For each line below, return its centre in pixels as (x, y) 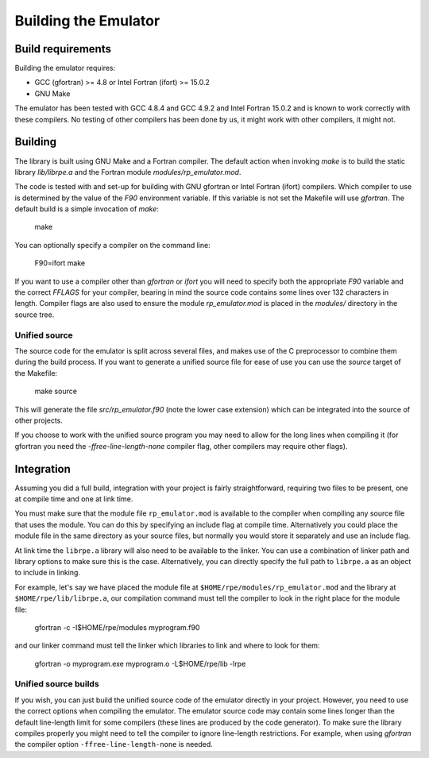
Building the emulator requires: (65, 68)
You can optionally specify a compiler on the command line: (112, 245)
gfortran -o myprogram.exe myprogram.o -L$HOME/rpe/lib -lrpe (140, 663)
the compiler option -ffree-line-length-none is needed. (114, 744)
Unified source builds (57, 684)
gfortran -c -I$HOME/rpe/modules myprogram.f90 (117, 627)
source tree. (35, 315)
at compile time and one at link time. (74, 499)
